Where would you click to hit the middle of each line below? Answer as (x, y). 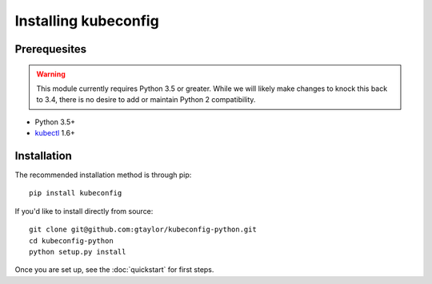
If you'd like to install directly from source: (84, 211)
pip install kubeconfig (76, 193)
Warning (51, 74)
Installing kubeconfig (87, 21)
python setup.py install (78, 252)
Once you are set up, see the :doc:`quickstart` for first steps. (114, 270)
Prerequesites (51, 49)
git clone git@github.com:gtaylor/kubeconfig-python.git (143, 230)
